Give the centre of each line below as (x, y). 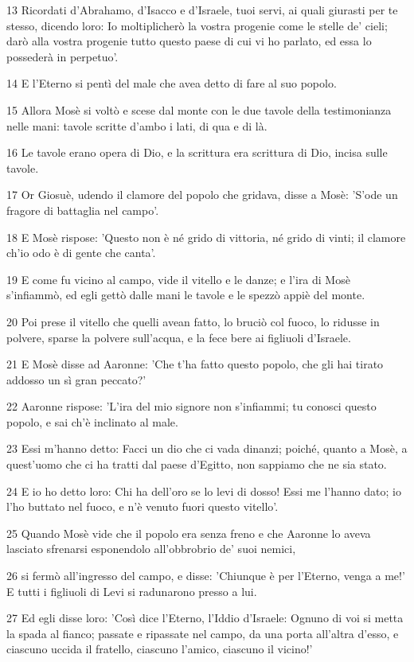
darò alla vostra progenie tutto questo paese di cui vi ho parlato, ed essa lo (189, 41)
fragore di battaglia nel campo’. (83, 210)
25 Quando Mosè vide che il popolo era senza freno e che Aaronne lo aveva (189, 533)
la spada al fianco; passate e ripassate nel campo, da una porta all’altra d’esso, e (203, 633)
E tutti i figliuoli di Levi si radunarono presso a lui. (132, 591)
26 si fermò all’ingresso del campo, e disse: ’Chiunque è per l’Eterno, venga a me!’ (206, 576)
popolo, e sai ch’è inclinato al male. (92, 421)
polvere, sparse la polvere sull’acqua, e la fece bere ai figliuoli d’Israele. (179, 337)
